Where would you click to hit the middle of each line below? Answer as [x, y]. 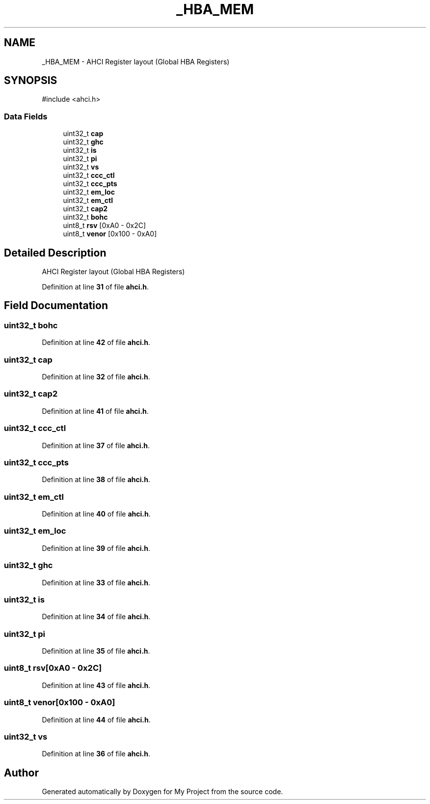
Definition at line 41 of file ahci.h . [95, 411]
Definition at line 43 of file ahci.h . [96, 685]
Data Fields [26, 116]
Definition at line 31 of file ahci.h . [95, 287]
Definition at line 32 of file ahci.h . [96, 377]
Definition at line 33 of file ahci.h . [96, 582]
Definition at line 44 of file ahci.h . [96, 719]
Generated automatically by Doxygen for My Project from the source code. [162, 792]
